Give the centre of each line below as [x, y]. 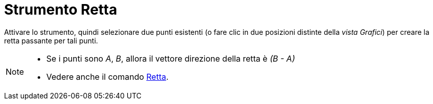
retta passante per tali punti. [51, 40]
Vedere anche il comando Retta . [108, 76]
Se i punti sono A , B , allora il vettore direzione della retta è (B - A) [171, 58]
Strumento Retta [61, 10]
